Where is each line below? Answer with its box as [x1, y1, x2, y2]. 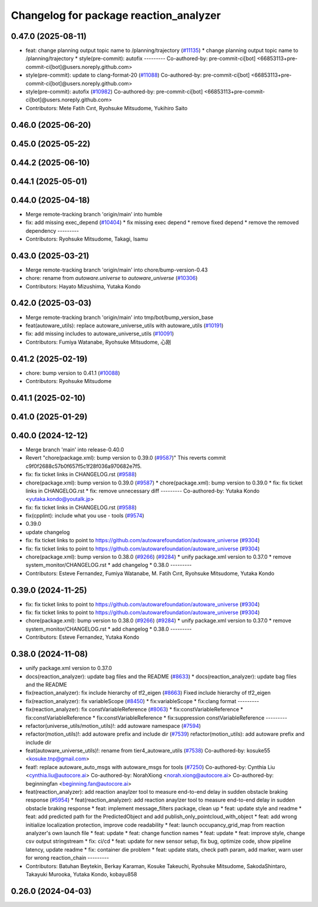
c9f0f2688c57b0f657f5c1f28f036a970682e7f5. [25, 463, 142, 470]
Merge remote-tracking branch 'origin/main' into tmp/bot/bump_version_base [25, 314, 214, 321]
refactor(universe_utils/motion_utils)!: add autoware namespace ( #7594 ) [25, 722, 201, 729]
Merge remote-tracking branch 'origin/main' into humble [25, 210, 163, 217]
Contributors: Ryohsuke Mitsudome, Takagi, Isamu [25, 235, 148, 242]
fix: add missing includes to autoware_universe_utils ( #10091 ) [25, 330, 174, 337]
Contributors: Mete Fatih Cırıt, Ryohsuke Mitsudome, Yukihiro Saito [25, 104, 188, 111]
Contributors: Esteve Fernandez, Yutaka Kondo [25, 634, 140, 641]
